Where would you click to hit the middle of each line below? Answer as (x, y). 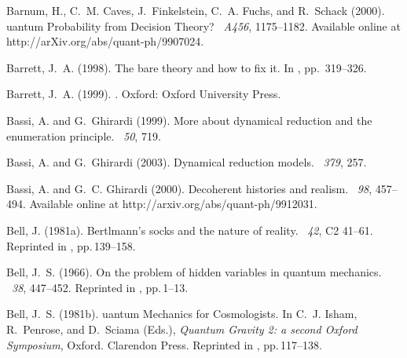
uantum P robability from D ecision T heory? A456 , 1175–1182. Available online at (203, 26)
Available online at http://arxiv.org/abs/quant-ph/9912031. (173, 204)
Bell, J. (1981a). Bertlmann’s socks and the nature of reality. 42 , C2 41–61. (190, 230)
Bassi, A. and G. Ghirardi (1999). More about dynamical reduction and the (189, 120)
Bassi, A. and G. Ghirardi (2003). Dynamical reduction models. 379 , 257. (187, 162)
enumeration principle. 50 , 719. (84, 135)
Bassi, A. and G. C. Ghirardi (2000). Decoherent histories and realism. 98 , (189, 188)
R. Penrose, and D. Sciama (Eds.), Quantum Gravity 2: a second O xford (182, 329)
